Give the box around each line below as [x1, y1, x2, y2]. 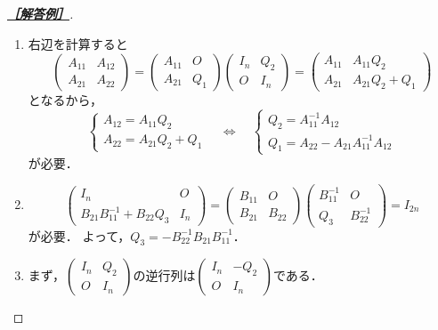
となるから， [28, 90, 102, 109]
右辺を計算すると [28, 34, 128, 52]
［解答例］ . [7, 4, 74, 22]
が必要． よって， [28, 226, 131, 245]
